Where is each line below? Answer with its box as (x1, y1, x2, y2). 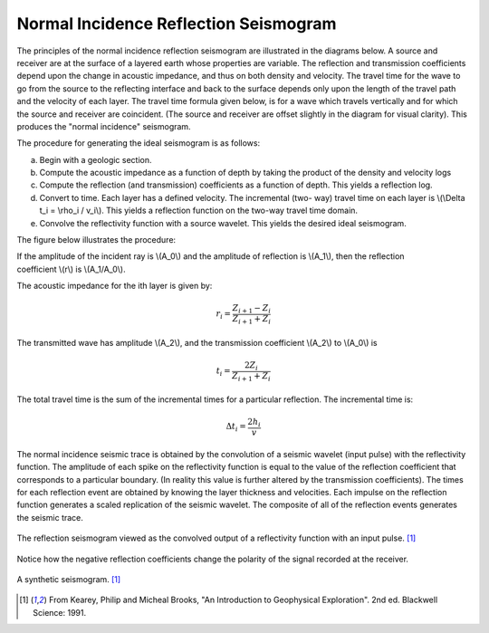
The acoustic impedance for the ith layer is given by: (16, 281, 213, 292)
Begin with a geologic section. (39, 154, 153, 165)
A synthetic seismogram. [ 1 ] (16, 574, 121, 585)
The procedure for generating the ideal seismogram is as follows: (16, 138, 261, 149)
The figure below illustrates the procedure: (16, 235, 177, 245)
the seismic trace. (16, 512, 83, 523)
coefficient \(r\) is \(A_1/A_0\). (16, 264, 126, 274)
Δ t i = (225, 421, 246, 434)
